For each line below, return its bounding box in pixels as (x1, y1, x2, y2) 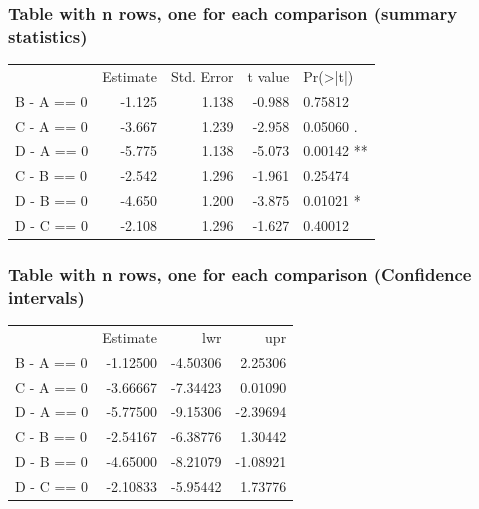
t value (247, 65, 290, 86)
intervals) (8, 284, 85, 309)
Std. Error (171, 65, 234, 86)
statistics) (8, 23, 88, 48)
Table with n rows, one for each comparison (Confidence (8, 261, 472, 286)
